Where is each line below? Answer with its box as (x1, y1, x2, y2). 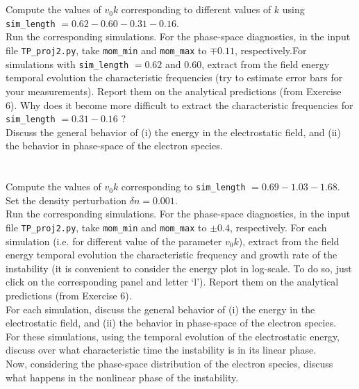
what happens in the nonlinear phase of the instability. (6, 370, 239, 384)
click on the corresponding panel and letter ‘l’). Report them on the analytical (6, 274, 339, 289)
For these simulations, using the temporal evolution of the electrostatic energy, (6, 329, 340, 343)
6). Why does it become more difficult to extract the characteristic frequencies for (6, 97, 353, 112)
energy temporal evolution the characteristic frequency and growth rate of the (6, 247, 337, 262)
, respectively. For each (229, 220, 327, 234)
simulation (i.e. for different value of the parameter (6, 233, 222, 248)
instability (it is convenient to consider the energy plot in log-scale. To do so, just (6, 260, 352, 275)
